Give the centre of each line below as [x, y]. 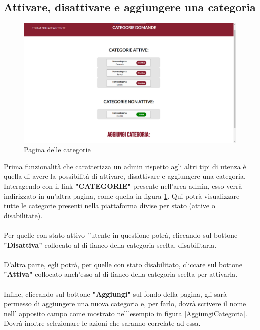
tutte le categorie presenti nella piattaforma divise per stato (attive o [110, 206]
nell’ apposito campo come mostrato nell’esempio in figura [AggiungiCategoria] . [126, 313]
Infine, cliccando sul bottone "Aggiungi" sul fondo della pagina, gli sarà [115, 294]
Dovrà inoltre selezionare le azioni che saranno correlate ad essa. [102, 323]
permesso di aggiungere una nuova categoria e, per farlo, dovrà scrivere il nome [125, 304]
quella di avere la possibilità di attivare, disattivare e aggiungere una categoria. [125, 176]
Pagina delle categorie [57, 150]
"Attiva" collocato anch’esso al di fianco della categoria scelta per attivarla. [121, 274]
